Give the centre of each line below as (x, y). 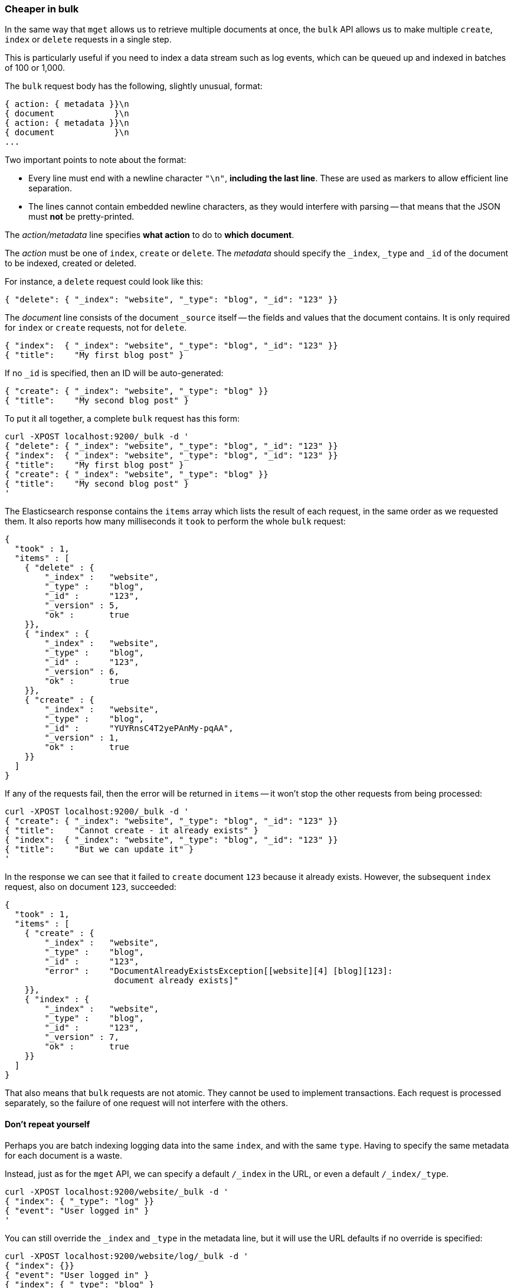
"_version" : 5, (82, 606)
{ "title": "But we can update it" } (99, 850)
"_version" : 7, (82, 1037)
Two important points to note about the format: (96, 160)
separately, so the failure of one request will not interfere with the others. (146, 1103)
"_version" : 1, (82, 738)
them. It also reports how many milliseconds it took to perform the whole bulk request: (175, 521)
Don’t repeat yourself (48, 1124)
